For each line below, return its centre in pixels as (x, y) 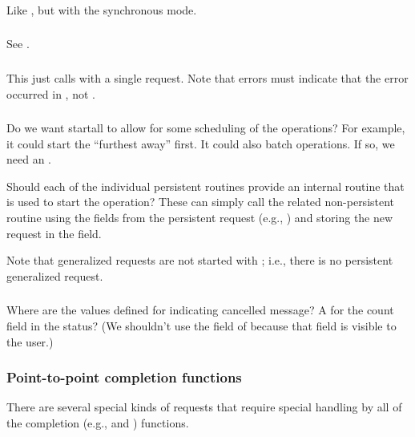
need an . (29, 159)
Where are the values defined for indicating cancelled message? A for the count (200, 310)
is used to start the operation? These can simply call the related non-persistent (201, 202)
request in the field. (54, 233)
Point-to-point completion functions (124, 377)
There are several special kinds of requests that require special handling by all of (204, 407)
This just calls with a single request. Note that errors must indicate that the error (207, 77)
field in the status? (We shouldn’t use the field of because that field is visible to (201, 325)
